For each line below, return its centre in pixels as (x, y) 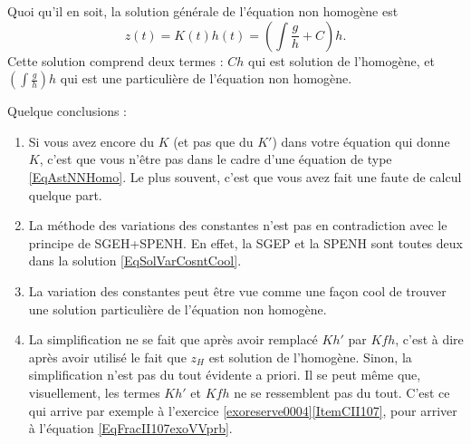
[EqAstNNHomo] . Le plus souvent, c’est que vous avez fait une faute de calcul (245, 176)
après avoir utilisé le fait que (107, 357)
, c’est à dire (429, 339)
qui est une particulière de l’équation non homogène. (206, 78)
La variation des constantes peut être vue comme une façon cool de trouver (237, 290)
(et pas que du (213, 141)
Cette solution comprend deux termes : (115, 60)
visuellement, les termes (94, 392)
